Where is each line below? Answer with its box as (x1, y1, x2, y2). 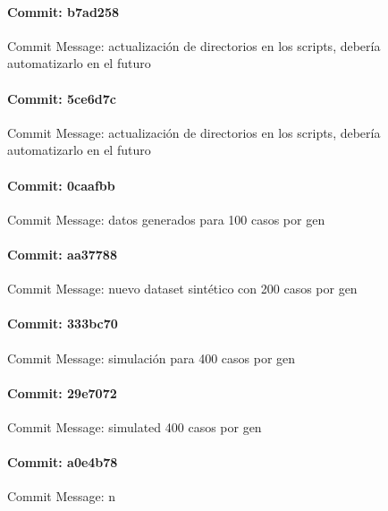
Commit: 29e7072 (7, 383, 117, 402)
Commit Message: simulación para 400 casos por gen (7, 348, 296, 367)
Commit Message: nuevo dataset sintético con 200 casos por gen (7, 279, 358, 298)
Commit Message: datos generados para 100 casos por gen (7, 209, 325, 228)
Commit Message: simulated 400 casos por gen (7, 417, 262, 436)
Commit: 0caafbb (7, 175, 115, 194)
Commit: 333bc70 (7, 314, 118, 333)
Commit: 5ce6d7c (7, 89, 116, 107)
